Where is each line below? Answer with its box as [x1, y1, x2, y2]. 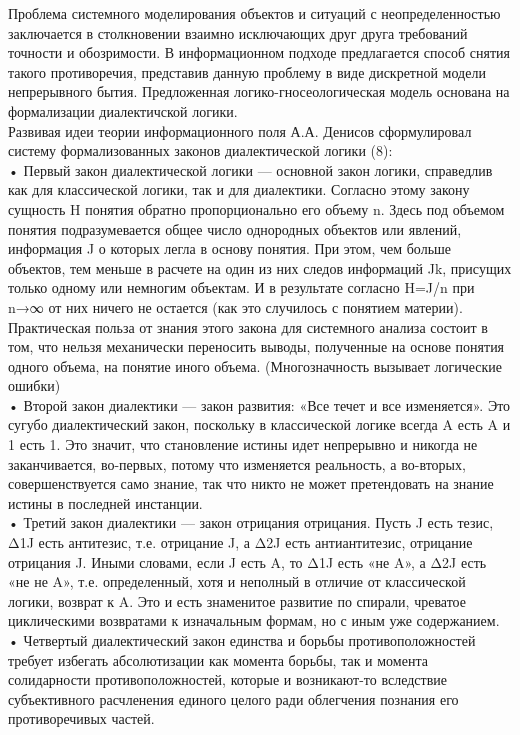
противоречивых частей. [8, 708, 155, 729]
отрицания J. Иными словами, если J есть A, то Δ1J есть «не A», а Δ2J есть [8, 551, 487, 572]
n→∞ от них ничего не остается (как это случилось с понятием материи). [8, 296, 463, 317]
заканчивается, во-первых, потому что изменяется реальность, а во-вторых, [8, 453, 466, 474]
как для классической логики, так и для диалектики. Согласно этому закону [8, 179, 470, 200]
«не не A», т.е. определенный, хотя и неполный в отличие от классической [8, 571, 466, 592]
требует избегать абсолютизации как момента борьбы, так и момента [8, 649, 428, 670]
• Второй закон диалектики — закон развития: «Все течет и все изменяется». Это [8, 394, 511, 415]
